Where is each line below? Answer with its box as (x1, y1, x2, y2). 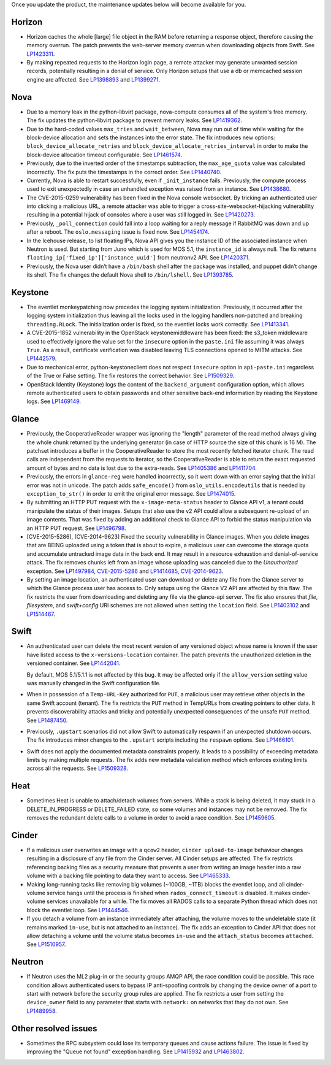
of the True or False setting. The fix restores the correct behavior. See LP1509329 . (26, 372, 235, 380)
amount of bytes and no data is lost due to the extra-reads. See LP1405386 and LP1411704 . (26, 464, 257, 472)
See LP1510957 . (26, 940, 66, 948)
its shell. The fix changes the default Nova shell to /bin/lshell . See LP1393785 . (26, 271, 234, 279)
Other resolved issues (11, 1023, 97, 1034)
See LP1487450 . (26, 717, 68, 724)
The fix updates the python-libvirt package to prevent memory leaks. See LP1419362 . (26, 117, 242, 124)
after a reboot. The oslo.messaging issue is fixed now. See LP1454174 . (26, 228, 210, 236)
